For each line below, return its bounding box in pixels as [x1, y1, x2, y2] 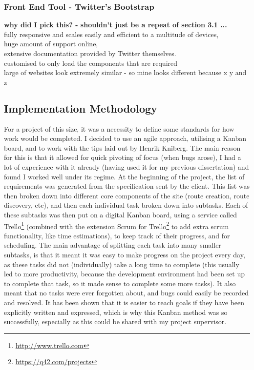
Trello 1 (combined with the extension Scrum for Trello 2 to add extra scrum [4, 219, 229, 231]
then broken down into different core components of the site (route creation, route [4, 190, 250, 200]
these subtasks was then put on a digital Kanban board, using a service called [4, 209, 237, 219]
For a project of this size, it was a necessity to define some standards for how [4, 123, 234, 134]
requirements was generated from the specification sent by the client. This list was [4, 181, 250, 191]
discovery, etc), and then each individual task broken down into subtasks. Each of [4, 200, 248, 210]
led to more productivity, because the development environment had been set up [4, 269, 245, 279]
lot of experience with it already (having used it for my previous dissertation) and [4, 161, 249, 172]
